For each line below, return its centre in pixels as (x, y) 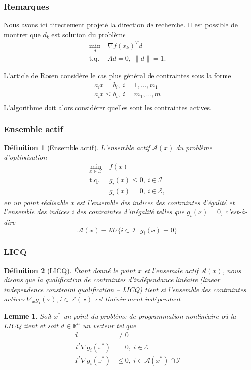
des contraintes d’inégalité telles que (130, 212)
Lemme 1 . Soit (28, 316)
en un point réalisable (36, 202)
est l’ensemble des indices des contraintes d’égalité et (156, 202)
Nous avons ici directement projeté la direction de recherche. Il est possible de (121, 25)
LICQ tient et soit (31, 325)
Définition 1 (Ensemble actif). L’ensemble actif (77, 147)
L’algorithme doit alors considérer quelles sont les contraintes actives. (108, 107)
